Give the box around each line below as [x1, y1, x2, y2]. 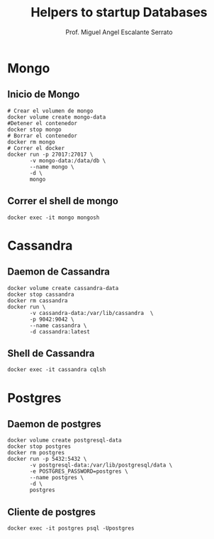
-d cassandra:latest [29, 328, 91, 335]
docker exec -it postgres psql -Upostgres [7, 525, 135, 532]
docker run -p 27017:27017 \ [7, 151, 94, 158]
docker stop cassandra [7, 291, 74, 298]
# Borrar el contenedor [7, 132, 78, 139]
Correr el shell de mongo [7, 195, 119, 207]
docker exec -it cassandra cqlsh [7, 366, 106, 373]
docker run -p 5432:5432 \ [7, 456, 87, 463]
